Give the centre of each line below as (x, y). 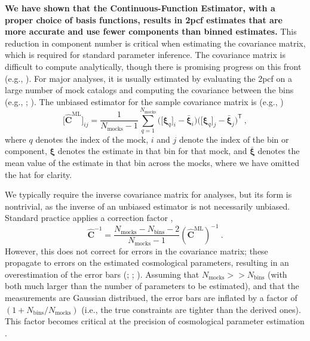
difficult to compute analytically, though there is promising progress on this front (153, 66)
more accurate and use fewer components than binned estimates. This (151, 31)
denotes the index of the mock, (92, 139)
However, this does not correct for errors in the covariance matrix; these (136, 251)
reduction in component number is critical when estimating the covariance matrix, (155, 43)
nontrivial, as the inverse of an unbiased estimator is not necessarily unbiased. (148, 206)
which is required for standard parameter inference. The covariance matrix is (145, 55)
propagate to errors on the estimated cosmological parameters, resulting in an (147, 262)
